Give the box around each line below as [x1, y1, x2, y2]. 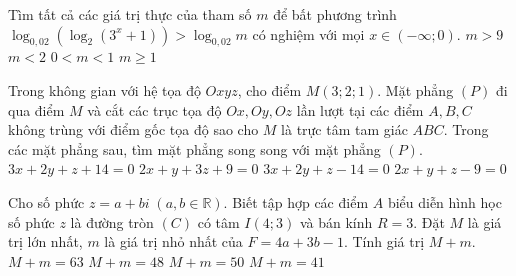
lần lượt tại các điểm [296, 99, 424, 120]
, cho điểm [237, 79, 302, 100]
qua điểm [8, 99, 65, 120]
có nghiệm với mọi [252, 23, 365, 44]
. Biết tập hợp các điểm [223, 191, 369, 212]
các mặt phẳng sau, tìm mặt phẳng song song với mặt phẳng [8, 138, 381, 159]
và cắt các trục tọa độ [87, 99, 222, 120]
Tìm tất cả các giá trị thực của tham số [8, 4, 252, 24]
